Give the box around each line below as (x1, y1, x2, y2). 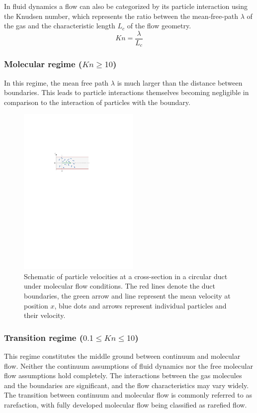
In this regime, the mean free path (4, 77, 109, 88)
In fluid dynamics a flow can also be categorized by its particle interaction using (4, 1, 248, 11)
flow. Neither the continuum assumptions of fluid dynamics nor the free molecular (4, 360, 253, 371)
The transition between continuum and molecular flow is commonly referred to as (4, 390, 252, 400)
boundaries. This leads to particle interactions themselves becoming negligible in (4, 87, 249, 98)
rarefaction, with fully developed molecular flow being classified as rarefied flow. (4, 399, 247, 410)
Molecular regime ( (4, 58, 83, 70)
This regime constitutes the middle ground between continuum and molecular (4, 351, 241, 361)
